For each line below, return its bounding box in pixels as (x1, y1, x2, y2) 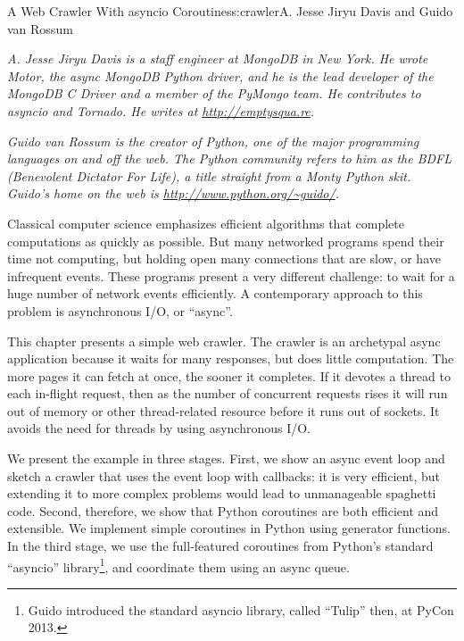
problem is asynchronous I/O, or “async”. (7, 301, 233, 320)
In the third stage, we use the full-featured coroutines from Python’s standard (7, 537, 434, 555)
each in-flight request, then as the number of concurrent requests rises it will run (7, 384, 448, 403)
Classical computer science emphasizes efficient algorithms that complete (7, 213, 404, 232)
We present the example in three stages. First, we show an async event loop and (7, 449, 445, 468)
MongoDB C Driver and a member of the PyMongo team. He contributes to (7, 84, 421, 103)
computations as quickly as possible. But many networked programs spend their (7, 231, 444, 250)
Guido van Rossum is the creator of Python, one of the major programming (7, 131, 419, 150)
